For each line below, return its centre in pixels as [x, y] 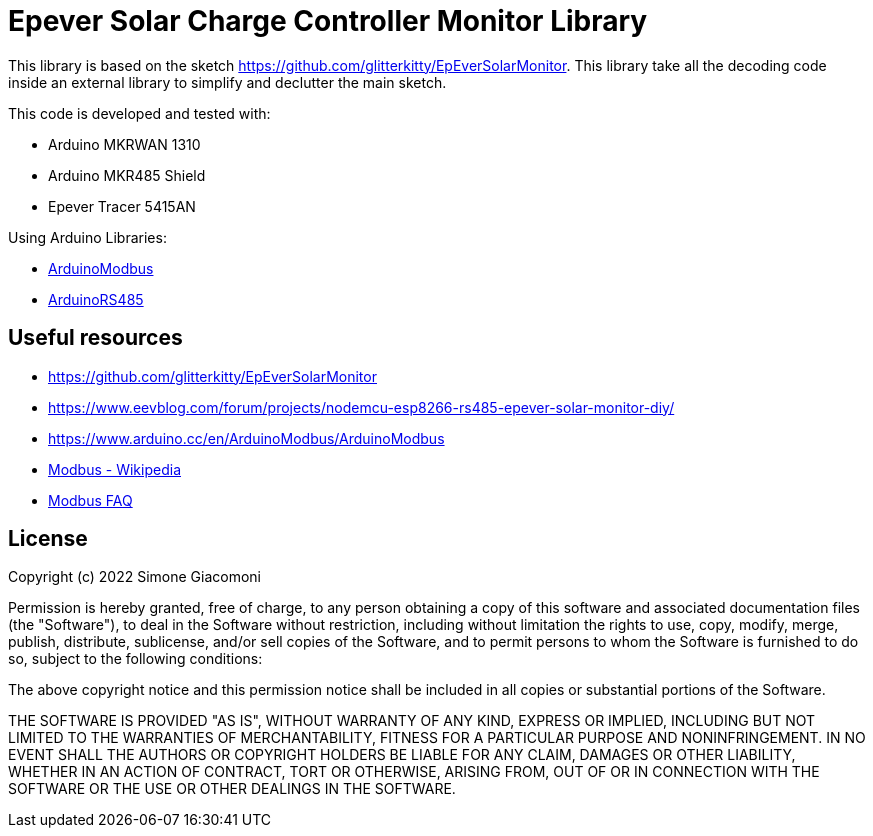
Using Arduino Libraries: [87, 237]
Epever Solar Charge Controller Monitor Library [328, 21]
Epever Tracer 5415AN [122, 206]
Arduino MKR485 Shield [127, 175]
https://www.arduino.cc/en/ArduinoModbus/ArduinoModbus [246, 438]
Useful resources [95, 338]
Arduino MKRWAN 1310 [124, 144]
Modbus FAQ [90, 500]
